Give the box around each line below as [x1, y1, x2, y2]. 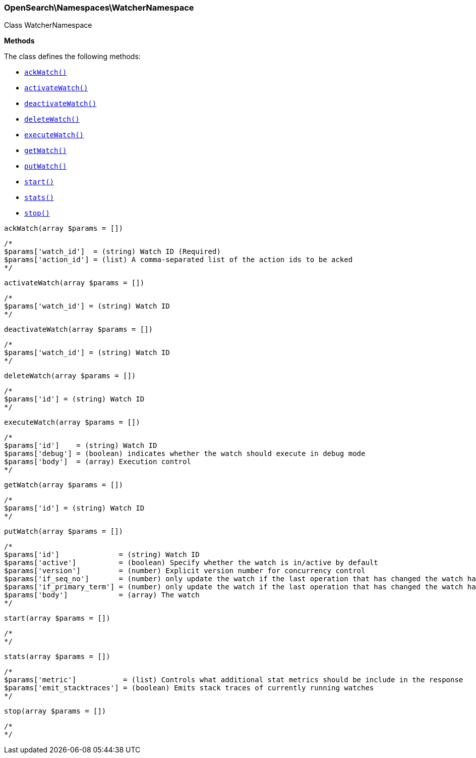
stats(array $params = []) [4, 652, 110, 661]
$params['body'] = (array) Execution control [4, 458, 191, 466]
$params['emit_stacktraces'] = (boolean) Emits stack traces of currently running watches [4, 684, 374, 692]
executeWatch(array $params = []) [4, 418, 140, 427]
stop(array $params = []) [4, 707, 106, 716]
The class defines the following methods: [4, 52, 141, 61]
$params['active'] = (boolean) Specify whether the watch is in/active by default [4, 559, 378, 567]
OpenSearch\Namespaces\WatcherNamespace [4, 3, 194, 13]
